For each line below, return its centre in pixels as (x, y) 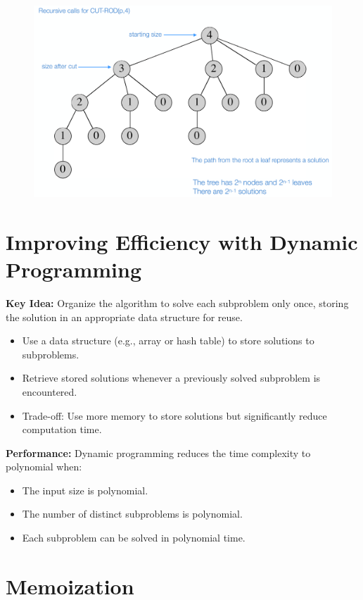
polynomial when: (44, 467)
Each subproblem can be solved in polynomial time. (134, 538)
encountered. (50, 391)
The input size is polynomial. (85, 490)
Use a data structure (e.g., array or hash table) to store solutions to (168, 340)
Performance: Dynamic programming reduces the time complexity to (158, 452)
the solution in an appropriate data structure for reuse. (124, 317)
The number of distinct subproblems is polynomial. (132, 514)
